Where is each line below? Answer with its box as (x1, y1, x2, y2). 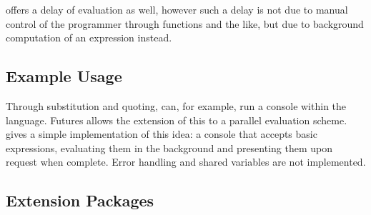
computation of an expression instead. (6, 30, 172, 45)
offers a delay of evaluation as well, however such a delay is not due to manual (6, 2, 348, 16)
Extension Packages (6, 189, 154, 211)
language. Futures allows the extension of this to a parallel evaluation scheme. (6, 112, 347, 127)
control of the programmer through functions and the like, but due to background (6, 16, 364, 31)
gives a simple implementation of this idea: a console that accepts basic (6, 126, 317, 141)
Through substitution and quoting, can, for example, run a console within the (6, 98, 347, 113)
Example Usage (6, 65, 122, 87)
